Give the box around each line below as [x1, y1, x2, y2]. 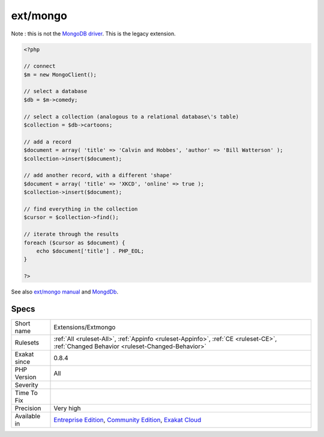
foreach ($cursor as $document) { [23, 239, 125, 246]
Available [14, 412, 41, 420]
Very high [53, 404, 81, 412]
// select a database [23, 88, 88, 95]
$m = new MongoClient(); [23, 71, 97, 78]
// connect [23, 63, 56, 70]
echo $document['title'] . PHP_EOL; [36, 247, 144, 255]
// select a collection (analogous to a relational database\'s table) [23, 113, 239, 120]
